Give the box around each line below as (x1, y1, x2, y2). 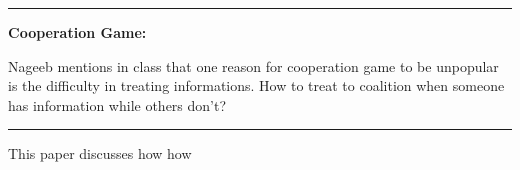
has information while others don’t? (8, 94, 227, 115)
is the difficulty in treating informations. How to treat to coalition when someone (8, 75, 505, 96)
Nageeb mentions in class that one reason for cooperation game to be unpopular (8, 55, 499, 76)
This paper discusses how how (8, 143, 192, 164)
